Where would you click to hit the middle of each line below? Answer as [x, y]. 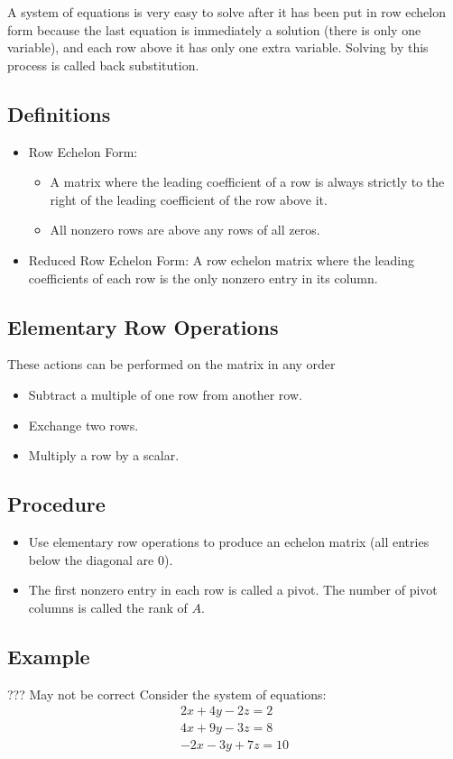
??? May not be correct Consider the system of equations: [167, 694]
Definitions [59, 113]
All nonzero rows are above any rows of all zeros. [185, 230]
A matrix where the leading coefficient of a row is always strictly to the [247, 182]
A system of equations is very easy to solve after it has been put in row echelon [226, 12]
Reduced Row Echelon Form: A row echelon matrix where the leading [221, 259]
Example [49, 656]
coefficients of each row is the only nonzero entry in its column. [203, 278]
